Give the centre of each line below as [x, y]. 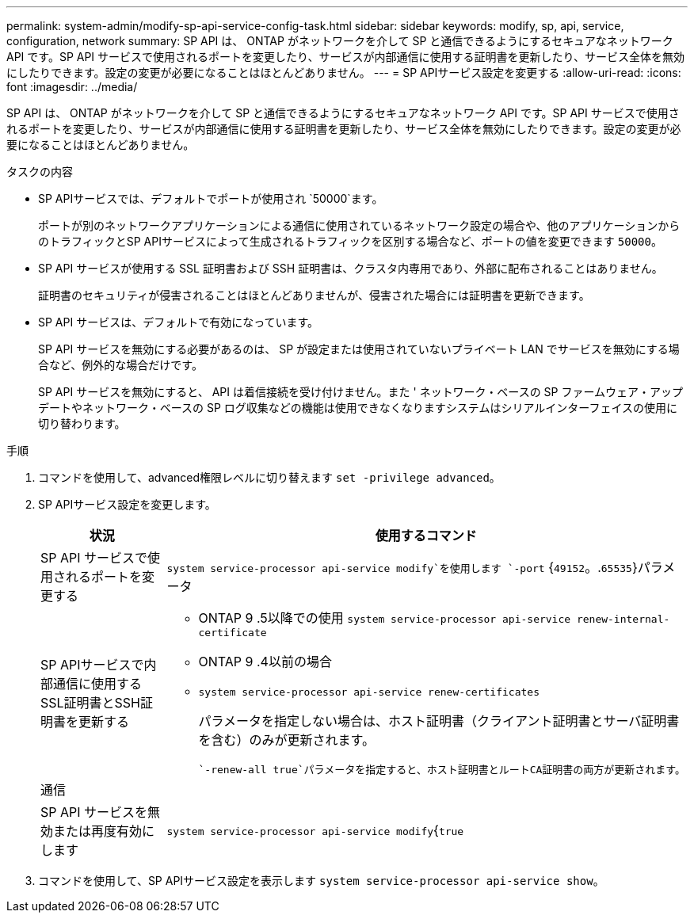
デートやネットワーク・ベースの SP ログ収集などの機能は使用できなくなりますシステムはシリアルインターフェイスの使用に [358, 408]
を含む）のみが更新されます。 [286, 740]
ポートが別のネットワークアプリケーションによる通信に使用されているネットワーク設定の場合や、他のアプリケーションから [359, 225]
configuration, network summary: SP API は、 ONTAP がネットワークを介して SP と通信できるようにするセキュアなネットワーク [340, 41]
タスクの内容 [40, 172]
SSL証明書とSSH [91, 702]
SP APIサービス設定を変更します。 [127, 504]
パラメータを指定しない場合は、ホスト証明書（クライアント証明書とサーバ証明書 [439, 721]
